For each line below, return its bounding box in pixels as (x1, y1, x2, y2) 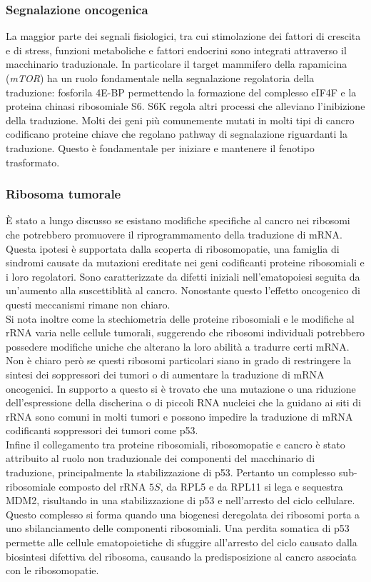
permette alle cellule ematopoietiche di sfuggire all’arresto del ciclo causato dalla (6, 535, 357, 550)
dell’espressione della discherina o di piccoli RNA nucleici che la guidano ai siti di (6, 395, 362, 410)
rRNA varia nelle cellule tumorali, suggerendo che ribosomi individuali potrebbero (6, 325, 365, 340)
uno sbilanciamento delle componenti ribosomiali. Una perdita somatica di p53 (6, 521, 350, 536)
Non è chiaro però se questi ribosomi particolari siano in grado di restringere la (6, 353, 352, 368)
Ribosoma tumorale (6, 185, 121, 203)
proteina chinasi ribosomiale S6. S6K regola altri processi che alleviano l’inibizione (6, 99, 365, 114)
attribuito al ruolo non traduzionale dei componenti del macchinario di (6, 451, 315, 466)
